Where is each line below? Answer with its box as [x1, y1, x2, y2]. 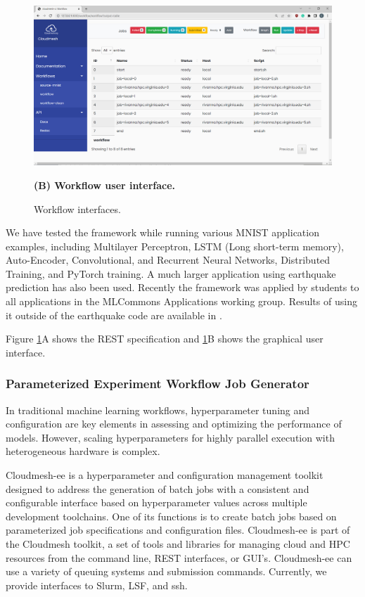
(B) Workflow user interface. [34, 177, 176, 192]
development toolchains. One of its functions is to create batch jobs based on [6, 508, 337, 523]
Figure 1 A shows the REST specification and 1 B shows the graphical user [6, 331, 324, 346]
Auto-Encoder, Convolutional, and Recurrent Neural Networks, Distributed [6, 252, 331, 267]
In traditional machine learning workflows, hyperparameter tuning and [6, 402, 310, 417]
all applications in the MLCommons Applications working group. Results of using [6, 294, 357, 309]
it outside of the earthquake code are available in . [6, 307, 222, 322]
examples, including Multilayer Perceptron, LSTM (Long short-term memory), [6, 238, 344, 253]
